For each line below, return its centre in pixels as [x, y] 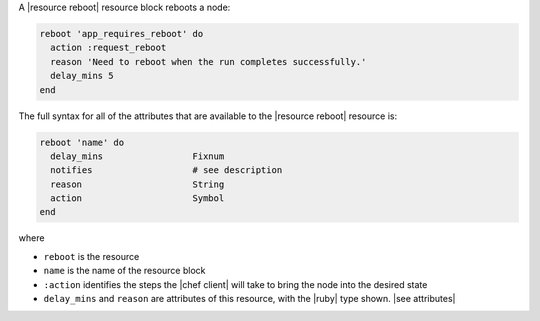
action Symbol [137, 198]
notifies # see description [166, 170]
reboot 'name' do [82, 142]
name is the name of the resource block [124, 271]
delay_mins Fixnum [137, 156]
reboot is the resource [91, 256]
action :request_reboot [108, 48]
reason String [137, 184]
